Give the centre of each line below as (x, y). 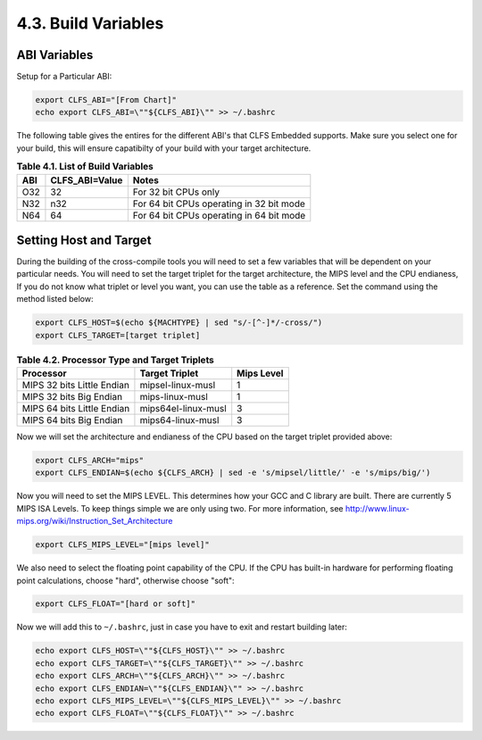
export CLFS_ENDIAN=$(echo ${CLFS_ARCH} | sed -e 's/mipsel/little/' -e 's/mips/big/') (233, 473)
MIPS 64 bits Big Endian (72, 420)
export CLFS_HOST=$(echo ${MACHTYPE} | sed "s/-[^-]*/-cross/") (179, 323)
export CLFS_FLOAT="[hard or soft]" (116, 604)
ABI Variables (55, 55)
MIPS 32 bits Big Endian (72, 397)
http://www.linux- (377, 508)
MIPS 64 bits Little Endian (76, 408)
